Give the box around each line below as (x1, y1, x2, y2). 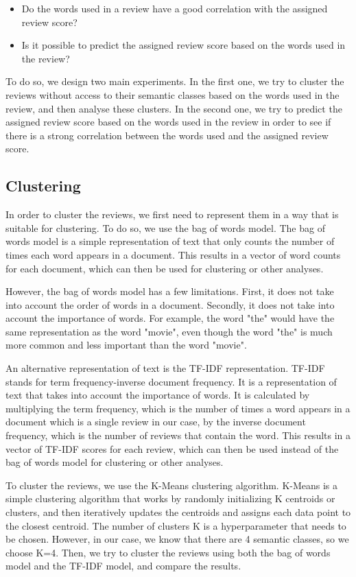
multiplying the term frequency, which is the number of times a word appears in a (5, 401, 351, 415)
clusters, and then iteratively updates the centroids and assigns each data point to (5, 505, 351, 519)
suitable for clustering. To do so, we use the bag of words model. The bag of (5, 220, 325, 235)
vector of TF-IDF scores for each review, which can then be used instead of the (5, 441, 339, 456)
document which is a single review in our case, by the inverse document (5, 414, 306, 429)
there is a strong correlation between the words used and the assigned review (5, 128, 329, 142)
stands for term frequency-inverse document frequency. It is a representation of (5, 374, 337, 388)
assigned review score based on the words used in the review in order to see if (5, 115, 331, 129)
